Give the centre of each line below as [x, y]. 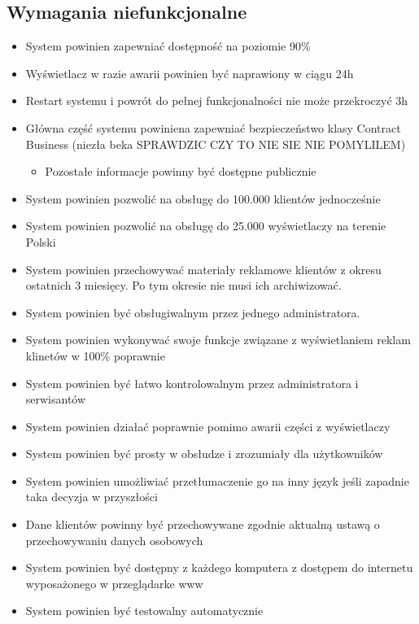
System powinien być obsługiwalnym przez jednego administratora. [193, 312]
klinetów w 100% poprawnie [95, 355]
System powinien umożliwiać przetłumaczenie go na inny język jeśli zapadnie [217, 480]
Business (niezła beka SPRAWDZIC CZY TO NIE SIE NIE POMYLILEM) [216, 144]
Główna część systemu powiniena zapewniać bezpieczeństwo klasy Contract [213, 127]
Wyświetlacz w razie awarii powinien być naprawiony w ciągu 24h [190, 73]
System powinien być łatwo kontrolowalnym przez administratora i [192, 383]
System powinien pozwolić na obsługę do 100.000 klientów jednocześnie [203, 198]
